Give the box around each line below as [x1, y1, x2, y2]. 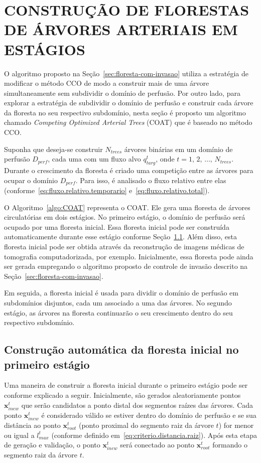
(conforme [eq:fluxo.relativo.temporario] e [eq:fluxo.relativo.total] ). [4, 185, 210, 196]
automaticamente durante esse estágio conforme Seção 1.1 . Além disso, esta [4, 231, 237, 242]
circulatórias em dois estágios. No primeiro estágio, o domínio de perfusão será [4, 212, 245, 222]
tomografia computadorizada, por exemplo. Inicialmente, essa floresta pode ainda [4, 251, 253, 261]
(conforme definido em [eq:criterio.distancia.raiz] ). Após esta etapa [51, 429, 257, 440]
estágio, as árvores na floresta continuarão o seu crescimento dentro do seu [4, 307, 233, 318]
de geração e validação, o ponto [4, 439, 100, 450]
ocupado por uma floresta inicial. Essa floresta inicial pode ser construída [4, 221, 229, 232]
